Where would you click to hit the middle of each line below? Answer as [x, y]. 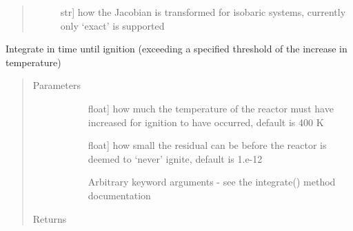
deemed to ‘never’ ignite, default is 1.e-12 [175, 158]
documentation [119, 195]
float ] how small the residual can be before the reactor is [207, 145]
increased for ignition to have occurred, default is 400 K [206, 122]
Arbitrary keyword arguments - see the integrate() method [212, 182]
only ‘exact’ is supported [112, 25]
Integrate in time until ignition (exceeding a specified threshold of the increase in [176, 49]
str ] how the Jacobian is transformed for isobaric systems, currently [203, 12]
